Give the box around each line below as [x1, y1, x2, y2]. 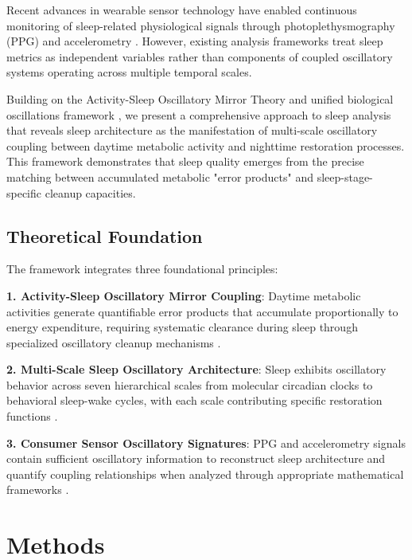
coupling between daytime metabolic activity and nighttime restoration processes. [6, 137, 405, 154]
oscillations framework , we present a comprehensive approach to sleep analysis [6, 106, 391, 123]
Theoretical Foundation [6, 223, 203, 248]
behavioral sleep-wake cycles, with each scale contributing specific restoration [6, 392, 383, 409]
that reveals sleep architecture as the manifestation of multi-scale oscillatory [6, 122, 378, 139]
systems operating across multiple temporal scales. [6, 64, 252, 80]
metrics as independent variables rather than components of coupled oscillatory [6, 48, 393, 65]
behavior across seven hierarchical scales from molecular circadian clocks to [6, 376, 373, 393]
